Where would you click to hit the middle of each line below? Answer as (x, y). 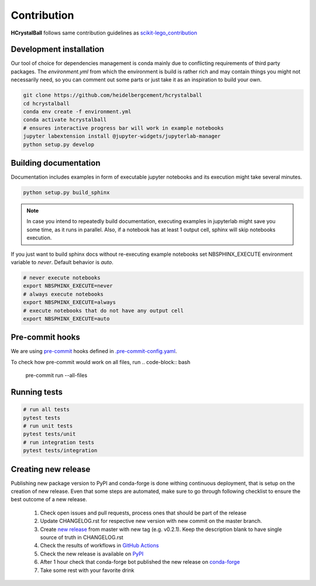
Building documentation (56, 163)
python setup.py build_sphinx (66, 193)
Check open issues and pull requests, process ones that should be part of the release (143, 513)
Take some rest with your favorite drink (87, 570)
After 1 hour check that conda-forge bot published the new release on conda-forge (140, 562)
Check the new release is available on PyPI (92, 554)
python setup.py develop (59, 144)
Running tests (37, 392)
